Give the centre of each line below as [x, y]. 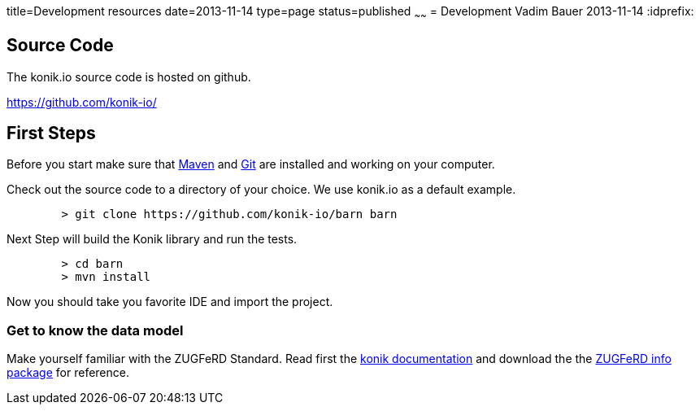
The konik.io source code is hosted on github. [129, 77]
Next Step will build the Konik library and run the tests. [152, 239]
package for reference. [68, 373]
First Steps [51, 133]
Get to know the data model [95, 330]
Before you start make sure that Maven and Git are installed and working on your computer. [251, 164]
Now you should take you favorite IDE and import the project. [170, 302]
